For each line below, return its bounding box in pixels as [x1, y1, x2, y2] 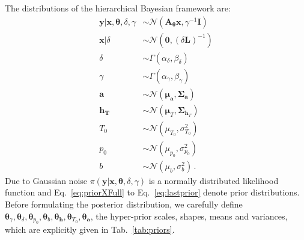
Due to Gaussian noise [5, 174, 88, 186]
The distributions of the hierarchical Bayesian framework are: [5, 2, 231, 14]
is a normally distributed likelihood [148, 174, 279, 186]
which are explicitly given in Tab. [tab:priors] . [5, 223, 175, 236]
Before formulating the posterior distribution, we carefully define [5, 198, 243, 211]
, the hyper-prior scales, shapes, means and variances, [90, 209, 288, 222]
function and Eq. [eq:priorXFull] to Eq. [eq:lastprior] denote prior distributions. [5, 186, 300, 198]
